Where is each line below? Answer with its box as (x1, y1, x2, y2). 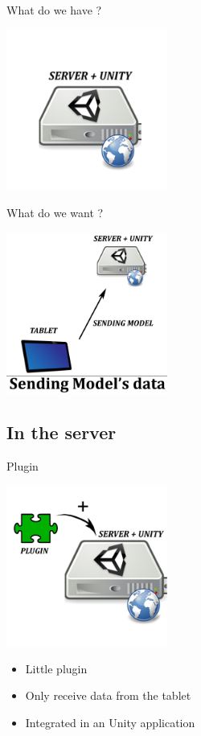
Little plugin (25, 660, 88, 676)
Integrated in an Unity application (25, 713, 195, 730)
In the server (6, 419, 117, 444)
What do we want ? (6, 204, 104, 221)
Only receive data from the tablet (25, 687, 191, 704)
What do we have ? (6, 2, 102, 18)
